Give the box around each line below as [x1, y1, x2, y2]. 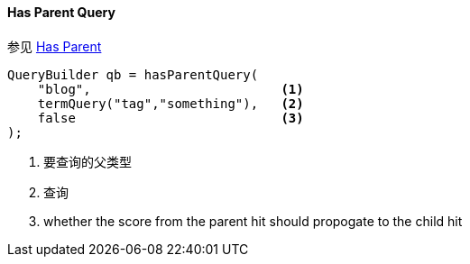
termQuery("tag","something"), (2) [37, 96, 304, 111]
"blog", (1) [37, 81, 304, 96]
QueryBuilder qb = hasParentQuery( [7, 67, 259, 82]
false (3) [37, 110, 304, 125]
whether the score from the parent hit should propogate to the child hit [43, 213, 463, 229]
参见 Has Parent [7, 38, 102, 54]
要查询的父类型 [43, 153, 132, 169]
